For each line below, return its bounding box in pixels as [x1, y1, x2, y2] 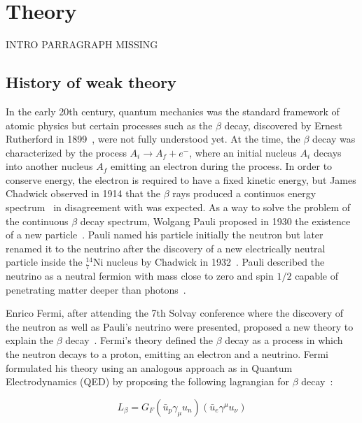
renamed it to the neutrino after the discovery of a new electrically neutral [6, 241, 326, 255]
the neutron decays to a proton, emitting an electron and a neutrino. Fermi [6, 347, 328, 361]
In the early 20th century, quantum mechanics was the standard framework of [6, 103, 340, 118]
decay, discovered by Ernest [224, 117, 343, 132]
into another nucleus [6, 159, 93, 173]
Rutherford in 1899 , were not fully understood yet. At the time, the [6, 131, 300, 146]
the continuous [6, 213, 69, 228]
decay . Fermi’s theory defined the [65, 333, 214, 347]
